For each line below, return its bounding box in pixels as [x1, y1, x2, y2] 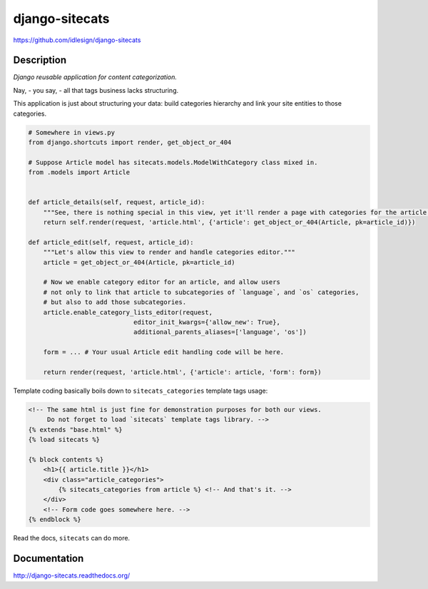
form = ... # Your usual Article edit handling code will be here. [43, 348, 285, 356]
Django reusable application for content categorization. [13, 73, 178, 81]
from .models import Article [28, 168, 131, 176]
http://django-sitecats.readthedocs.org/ [13, 571, 131, 580]
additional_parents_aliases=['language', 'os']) [133, 328, 307, 336]
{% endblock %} [28, 515, 81, 524]
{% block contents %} [28, 455, 104, 463]
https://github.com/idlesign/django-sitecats [13, 36, 141, 44]
